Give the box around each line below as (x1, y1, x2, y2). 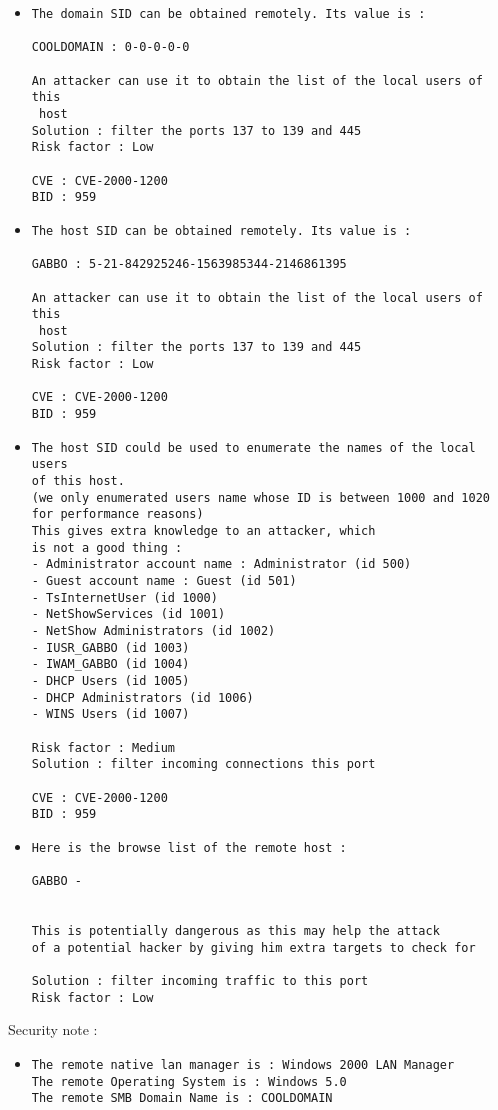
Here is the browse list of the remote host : (31, 840, 347, 855)
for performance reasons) (31, 507, 204, 522)
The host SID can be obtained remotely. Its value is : (31, 223, 412, 238)
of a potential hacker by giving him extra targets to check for (31, 940, 476, 955)
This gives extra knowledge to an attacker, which (31, 524, 376, 539)
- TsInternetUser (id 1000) (31, 590, 218, 605)
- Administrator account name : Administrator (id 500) (31, 557, 412, 572)
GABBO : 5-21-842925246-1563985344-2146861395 (31, 257, 347, 272)
